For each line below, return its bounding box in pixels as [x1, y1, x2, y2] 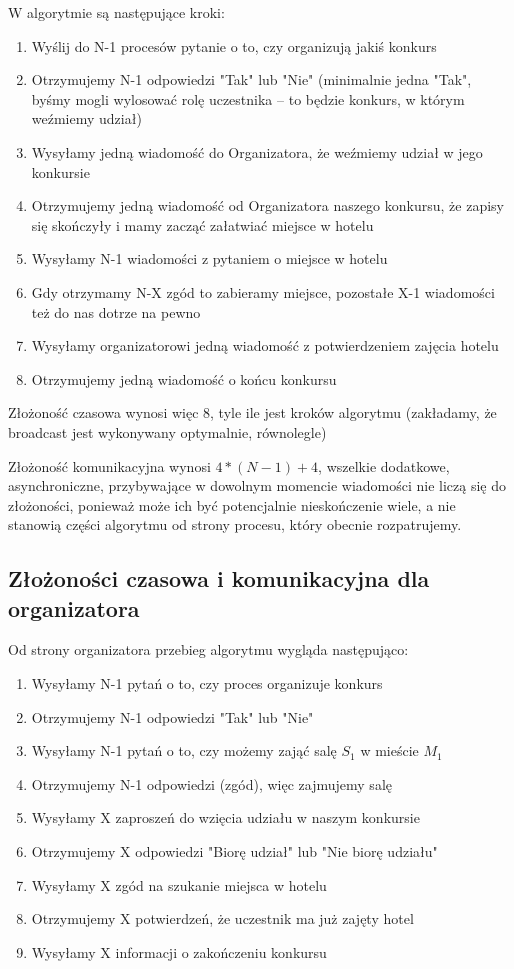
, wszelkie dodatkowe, [318, 455, 450, 476]
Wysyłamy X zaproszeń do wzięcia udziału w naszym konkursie [31, 807, 420, 828]
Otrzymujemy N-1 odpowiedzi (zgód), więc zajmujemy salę [31, 773, 392, 794]
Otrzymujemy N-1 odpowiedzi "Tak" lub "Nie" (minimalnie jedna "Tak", [31, 69, 472, 90]
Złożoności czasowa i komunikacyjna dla [8, 563, 430, 594]
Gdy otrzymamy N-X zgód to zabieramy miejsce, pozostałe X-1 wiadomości [31, 281, 495, 302]
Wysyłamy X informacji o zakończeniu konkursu [31, 941, 327, 962]
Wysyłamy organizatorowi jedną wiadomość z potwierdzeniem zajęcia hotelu [31, 335, 499, 356]
